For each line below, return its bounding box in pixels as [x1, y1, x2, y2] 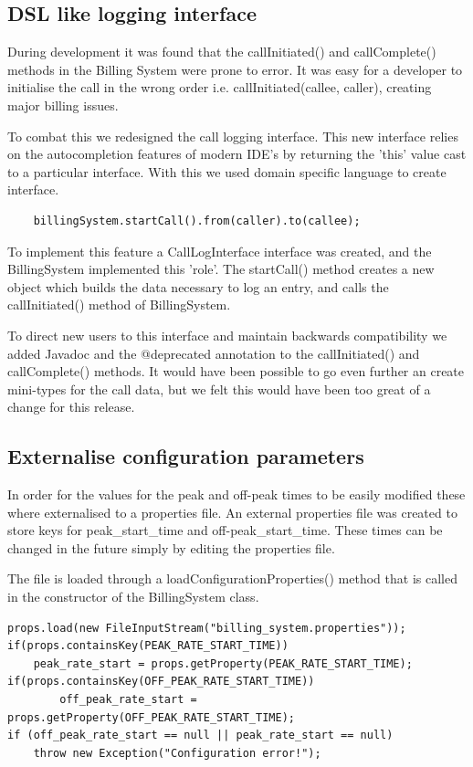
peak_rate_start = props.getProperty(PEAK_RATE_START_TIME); [33, 657, 413, 670]
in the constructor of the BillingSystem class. [7, 587, 259, 606]
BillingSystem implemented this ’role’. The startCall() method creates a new [7, 259, 435, 278]
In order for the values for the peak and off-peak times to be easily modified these [7, 485, 466, 504]
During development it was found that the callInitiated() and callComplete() [7, 42, 436, 61]
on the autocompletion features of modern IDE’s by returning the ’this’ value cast [7, 144, 467, 163]
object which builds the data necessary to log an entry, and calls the [7, 277, 389, 296]
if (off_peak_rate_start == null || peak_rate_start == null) [7, 729, 394, 742]
